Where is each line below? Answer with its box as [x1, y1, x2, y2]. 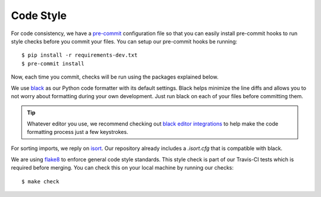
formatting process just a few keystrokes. [27, 129, 128, 136]
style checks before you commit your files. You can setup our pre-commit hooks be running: [11, 37, 238, 45]
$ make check [21, 178, 59, 185]
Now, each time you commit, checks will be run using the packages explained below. [11, 73, 219, 80]
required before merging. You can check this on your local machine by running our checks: [11, 164, 234, 171]
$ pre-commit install [21, 60, 84, 67]
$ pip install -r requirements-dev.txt [21, 52, 138, 59]
